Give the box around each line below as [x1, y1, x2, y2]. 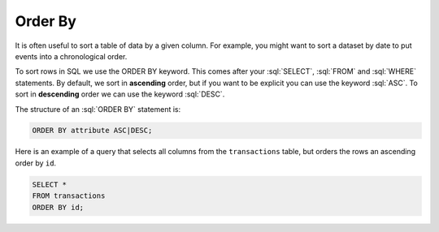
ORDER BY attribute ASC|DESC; [32, 126, 153, 135]
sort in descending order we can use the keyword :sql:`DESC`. [15, 89, 225, 99]
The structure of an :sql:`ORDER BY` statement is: [15, 104, 181, 114]
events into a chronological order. [15, 51, 128, 61]
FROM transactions [32, 191, 106, 200]
